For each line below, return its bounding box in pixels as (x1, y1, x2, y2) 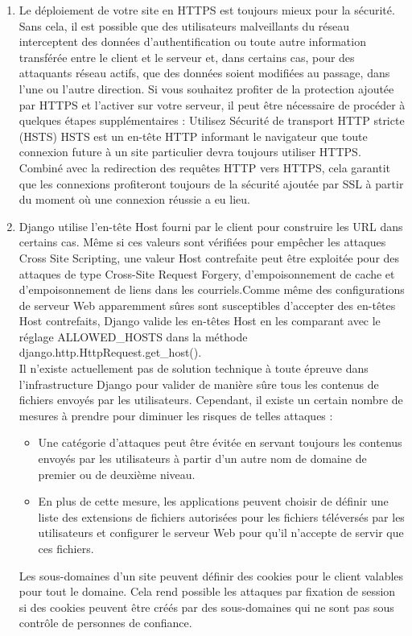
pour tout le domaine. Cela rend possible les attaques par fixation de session (19, 583, 396, 600)
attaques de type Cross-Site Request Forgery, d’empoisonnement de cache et (19, 265, 395, 282)
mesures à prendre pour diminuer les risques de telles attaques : (19, 407, 333, 423)
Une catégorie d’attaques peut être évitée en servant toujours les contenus (38, 434, 402, 451)
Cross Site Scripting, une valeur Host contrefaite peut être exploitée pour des (19, 249, 400, 266)
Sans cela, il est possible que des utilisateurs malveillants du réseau (19, 17, 350, 34)
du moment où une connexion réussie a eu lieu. (19, 191, 250, 208)
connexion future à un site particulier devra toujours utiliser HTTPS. (19, 143, 361, 160)
